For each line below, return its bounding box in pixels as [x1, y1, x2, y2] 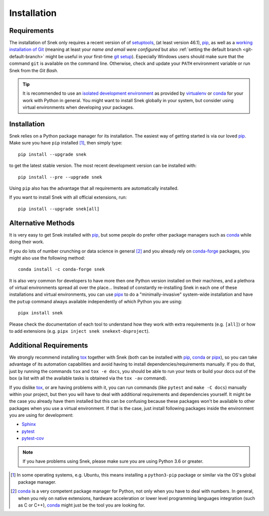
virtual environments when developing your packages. [22, 105, 134, 111]
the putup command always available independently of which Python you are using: [9, 298, 182, 304]
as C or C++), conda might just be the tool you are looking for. [18, 502, 145, 508]
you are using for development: [9, 412, 74, 418]
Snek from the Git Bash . [9, 67, 58, 73]
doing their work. [9, 239, 44, 245]
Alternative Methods [9, 219, 75, 227]
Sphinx [21, 421, 36, 427]
